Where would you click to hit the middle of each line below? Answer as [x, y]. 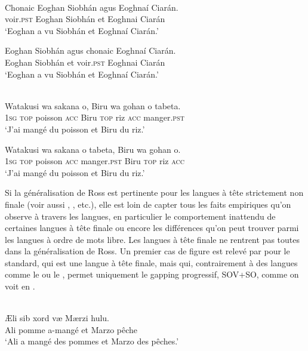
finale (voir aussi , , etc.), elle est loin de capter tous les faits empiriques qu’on [148, 204]
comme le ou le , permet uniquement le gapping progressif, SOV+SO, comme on [152, 274]
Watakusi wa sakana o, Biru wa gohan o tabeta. [93, 105]
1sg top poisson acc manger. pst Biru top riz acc [95, 161]
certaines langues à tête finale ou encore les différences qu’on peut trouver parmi [152, 228]
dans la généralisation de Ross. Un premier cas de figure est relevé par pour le [147, 251]
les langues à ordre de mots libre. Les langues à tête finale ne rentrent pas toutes [152, 239]
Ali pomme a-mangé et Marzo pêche [71, 329]
